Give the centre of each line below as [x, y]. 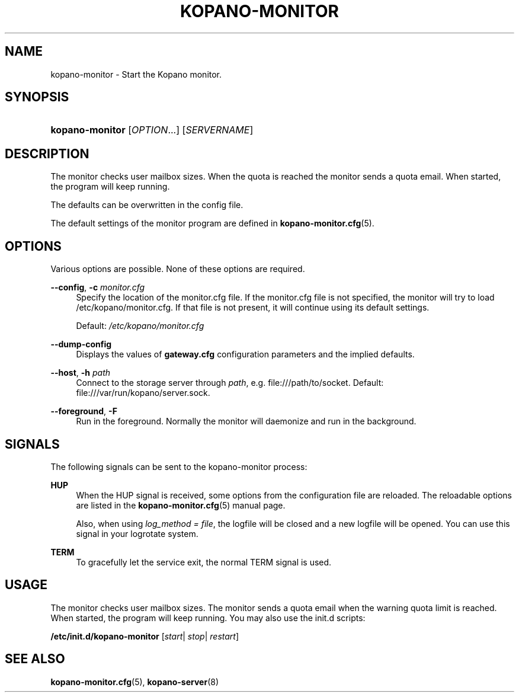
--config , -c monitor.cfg [98, 287]
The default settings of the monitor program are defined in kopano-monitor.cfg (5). [212, 223]
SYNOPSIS [37, 97]
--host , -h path [80, 373]
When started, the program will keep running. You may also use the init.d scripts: [208, 618]
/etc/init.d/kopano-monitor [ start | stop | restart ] [145, 636]
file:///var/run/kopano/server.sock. [143, 393]
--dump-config [81, 344]
